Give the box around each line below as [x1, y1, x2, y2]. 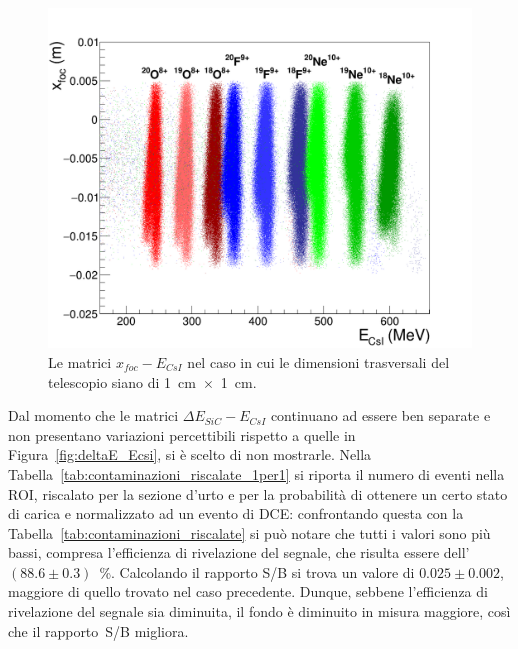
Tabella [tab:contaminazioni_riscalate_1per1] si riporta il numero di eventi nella [8, 463, 505, 484]
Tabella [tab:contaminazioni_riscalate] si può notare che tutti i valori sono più [8, 522, 491, 543]
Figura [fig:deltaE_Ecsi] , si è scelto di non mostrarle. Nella [8, 444, 372, 465]
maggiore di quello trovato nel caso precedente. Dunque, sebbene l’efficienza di [8, 581, 488, 602]
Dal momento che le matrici [8, 405, 179, 426]
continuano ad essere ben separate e [270, 405, 491, 426]
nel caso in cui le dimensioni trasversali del [187, 351, 450, 372]
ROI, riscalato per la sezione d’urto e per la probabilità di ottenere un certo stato [8, 483, 508, 504]
